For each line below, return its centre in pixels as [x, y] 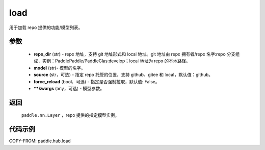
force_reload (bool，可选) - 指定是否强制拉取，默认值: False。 [97, 81]
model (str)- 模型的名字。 [60, 68]
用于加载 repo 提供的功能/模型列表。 [46, 27]
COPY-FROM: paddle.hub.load [40, 141]
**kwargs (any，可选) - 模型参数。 [69, 88]
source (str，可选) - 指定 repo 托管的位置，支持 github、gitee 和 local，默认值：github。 [123, 75]
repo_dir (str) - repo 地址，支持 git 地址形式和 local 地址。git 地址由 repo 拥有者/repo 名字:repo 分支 [134, 54]
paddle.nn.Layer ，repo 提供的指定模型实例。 [70, 115]
